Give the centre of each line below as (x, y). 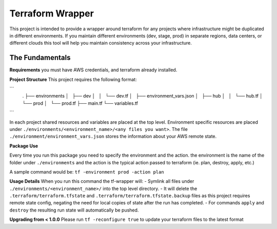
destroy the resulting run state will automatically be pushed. (74, 210)
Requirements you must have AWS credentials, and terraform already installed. (93, 70)
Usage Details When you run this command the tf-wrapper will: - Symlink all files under (102, 181)
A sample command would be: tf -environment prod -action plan (87, 171)
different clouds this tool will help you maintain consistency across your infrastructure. (101, 43)
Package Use (24, 146)
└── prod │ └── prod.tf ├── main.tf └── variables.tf (80, 103)
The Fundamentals (40, 58)
